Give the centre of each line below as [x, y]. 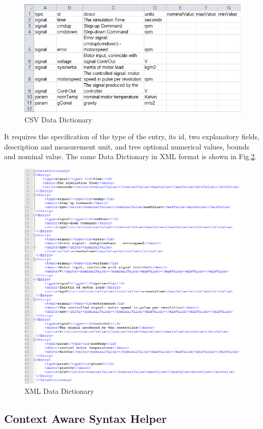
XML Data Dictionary [59, 390]
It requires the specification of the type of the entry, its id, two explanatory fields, [132, 136]
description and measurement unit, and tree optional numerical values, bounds [127, 146]
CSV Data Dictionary [58, 119]
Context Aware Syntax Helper [86, 418]
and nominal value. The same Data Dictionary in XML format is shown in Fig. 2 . [130, 156]
